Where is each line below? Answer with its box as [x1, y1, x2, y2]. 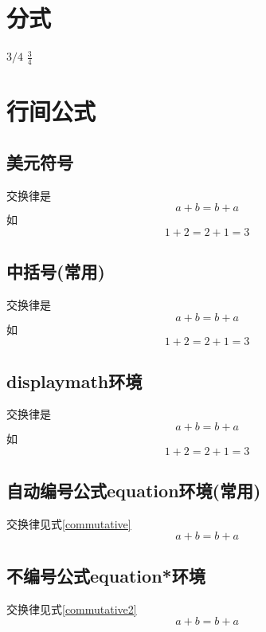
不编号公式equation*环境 [6, 563, 205, 587]
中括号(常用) [6, 259, 105, 284]
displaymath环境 [6, 368, 143, 393]
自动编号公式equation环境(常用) [6, 477, 261, 502]
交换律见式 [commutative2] [6, 600, 137, 617]
